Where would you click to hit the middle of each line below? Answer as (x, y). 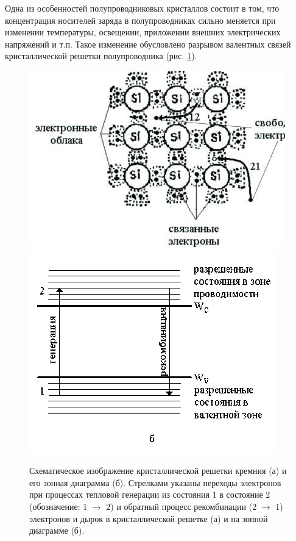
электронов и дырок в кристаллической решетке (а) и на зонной (149, 518)
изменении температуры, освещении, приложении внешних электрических (143, 32)
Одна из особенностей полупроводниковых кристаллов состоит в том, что (142, 8)
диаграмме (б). (57, 530)
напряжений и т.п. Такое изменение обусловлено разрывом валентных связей (148, 44)
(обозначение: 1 (58, 506)
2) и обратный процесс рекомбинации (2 (181, 506)
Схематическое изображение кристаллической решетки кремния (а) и (158, 471)
